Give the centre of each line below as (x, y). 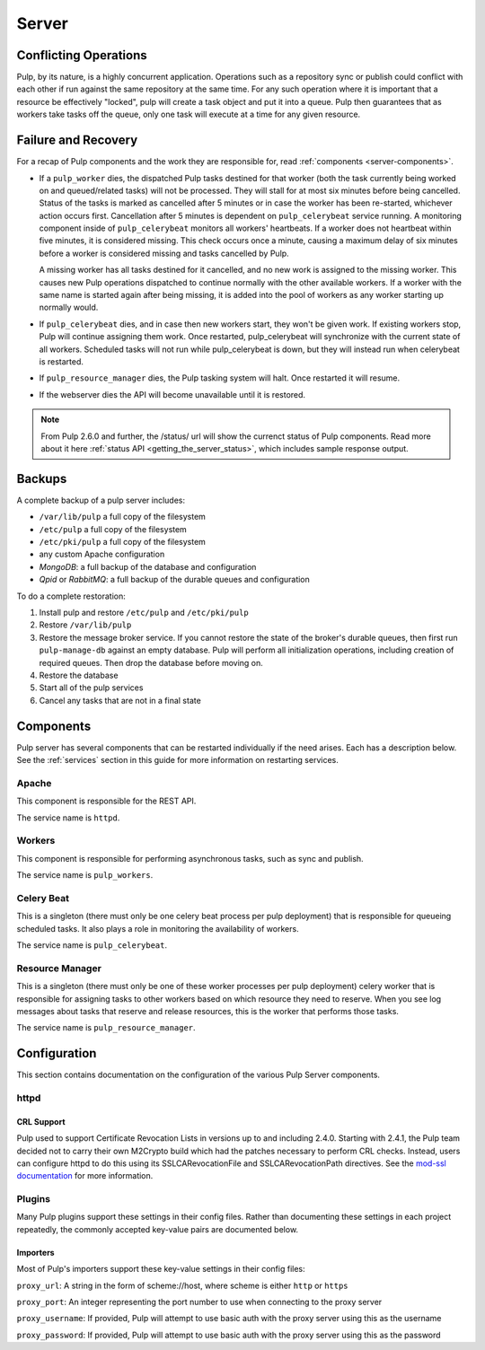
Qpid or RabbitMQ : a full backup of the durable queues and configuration (174, 580)
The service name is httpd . (68, 818)
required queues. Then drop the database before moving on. (151, 662)
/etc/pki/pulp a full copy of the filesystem (123, 542)
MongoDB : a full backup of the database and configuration (148, 566)
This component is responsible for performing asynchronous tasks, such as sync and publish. (190, 858)
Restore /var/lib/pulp (85, 625)
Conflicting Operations (82, 55)
